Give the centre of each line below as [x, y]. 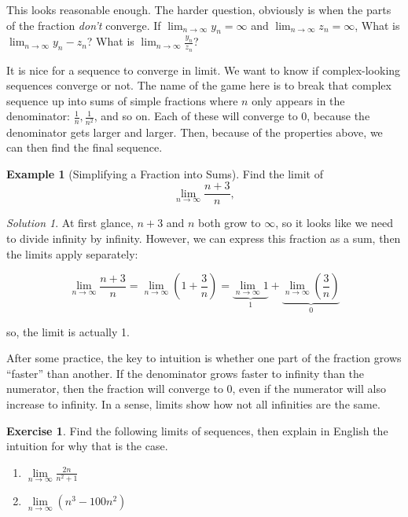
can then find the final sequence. [85, 147]
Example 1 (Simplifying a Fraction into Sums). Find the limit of [165, 173]
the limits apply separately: [72, 253]
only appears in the [298, 100]
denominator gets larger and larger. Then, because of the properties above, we [195, 132]
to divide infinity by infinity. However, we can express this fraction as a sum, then [204, 238]
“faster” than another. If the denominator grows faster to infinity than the [186, 373]
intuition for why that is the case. [87, 446]
